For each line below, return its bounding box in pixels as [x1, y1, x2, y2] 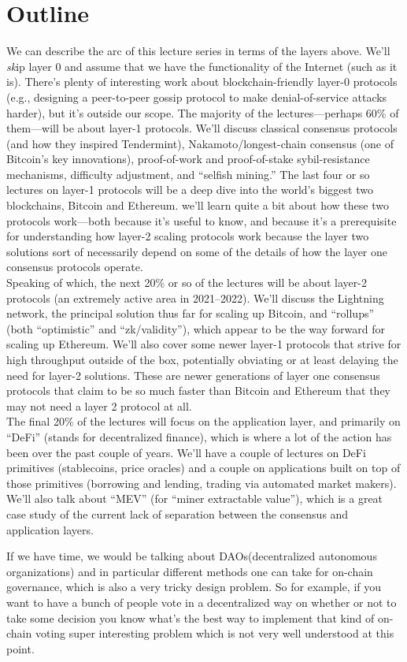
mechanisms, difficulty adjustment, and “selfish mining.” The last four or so [6, 165, 370, 182]
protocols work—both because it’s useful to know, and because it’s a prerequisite [6, 212, 397, 229]
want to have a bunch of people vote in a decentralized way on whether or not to [6, 593, 397, 610]
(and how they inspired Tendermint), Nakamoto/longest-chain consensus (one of [6, 135, 394, 151]
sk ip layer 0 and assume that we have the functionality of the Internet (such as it [6, 58, 398, 74]
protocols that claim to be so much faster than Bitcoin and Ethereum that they [6, 382, 391, 399]
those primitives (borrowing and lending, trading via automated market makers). [6, 474, 397, 491]
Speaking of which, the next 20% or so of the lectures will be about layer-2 [6, 274, 367, 291]
